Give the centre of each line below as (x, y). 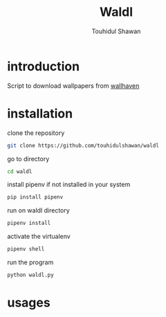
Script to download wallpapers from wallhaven (73, 85)
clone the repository (36, 133)
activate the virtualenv (39, 237)
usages (29, 303)
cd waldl (20, 171)
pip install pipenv (35, 197)
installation (40, 113)
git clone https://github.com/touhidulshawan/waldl (83, 145)
